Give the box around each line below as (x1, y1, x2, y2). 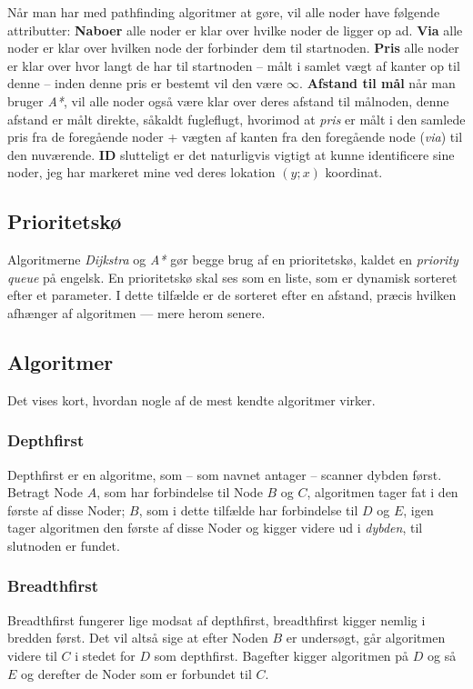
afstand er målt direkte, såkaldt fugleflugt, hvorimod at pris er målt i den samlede (7, 109, 466, 128)
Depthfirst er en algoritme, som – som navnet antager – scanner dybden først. (7, 464, 442, 484)
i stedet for (75, 645, 136, 664)
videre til (7, 645, 57, 664)
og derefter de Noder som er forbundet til (21, 664, 252, 683)
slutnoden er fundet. (7, 535, 120, 554)
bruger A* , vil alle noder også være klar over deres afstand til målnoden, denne (7, 91, 449, 110)
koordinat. (325, 163, 383, 182)
